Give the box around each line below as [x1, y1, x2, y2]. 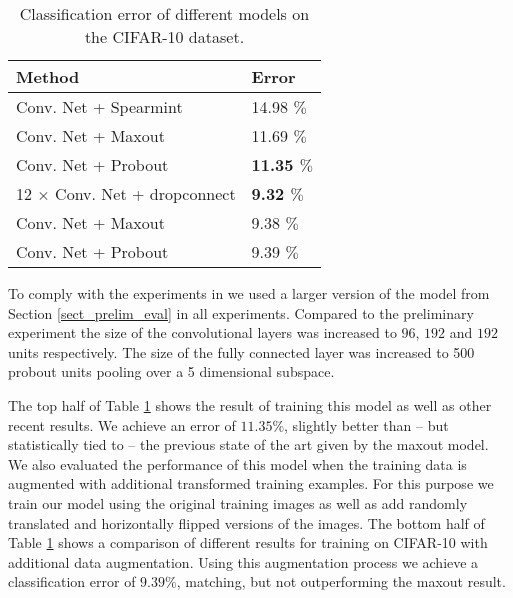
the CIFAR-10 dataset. [84, 25, 245, 48]
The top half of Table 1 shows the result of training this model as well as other [8, 394, 492, 415]
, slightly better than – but [284, 414, 449, 435]
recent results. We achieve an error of [8, 414, 236, 435]
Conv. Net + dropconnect [55, 182, 236, 205]
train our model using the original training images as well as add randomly [8, 492, 468, 513]
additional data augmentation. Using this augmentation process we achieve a [8, 551, 479, 572]
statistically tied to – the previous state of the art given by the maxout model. [8, 434, 489, 455]
